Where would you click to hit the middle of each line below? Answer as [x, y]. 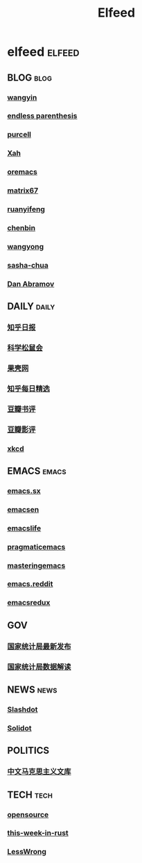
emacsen [23, 509]
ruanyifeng [26, 209]
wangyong [25, 246]
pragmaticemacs [36, 547]
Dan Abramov [31, 284]
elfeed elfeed [43, 52]
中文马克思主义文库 [39, 772]
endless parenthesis [42, 116]
